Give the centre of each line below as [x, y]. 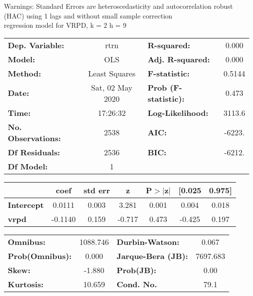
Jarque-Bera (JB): [152, 256]
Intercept [26, 204]
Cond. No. [137, 284]
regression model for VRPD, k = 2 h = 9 [65, 25]
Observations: [35, 138]
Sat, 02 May [112, 87]
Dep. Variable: [36, 45]
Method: [25, 73]
